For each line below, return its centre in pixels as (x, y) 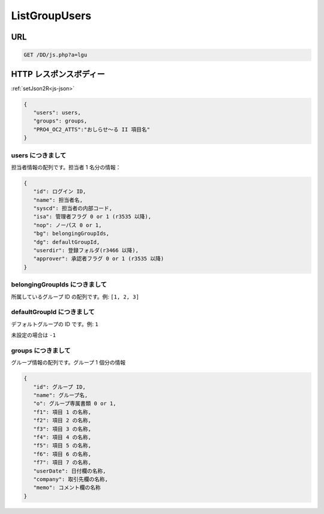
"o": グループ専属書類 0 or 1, (75, 404)
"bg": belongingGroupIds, (71, 234)
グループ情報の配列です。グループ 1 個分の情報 (68, 363)
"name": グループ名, (61, 395)
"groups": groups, (60, 121)
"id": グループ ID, (60, 387)
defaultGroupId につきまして (53, 312)
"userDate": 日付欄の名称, (70, 471)
